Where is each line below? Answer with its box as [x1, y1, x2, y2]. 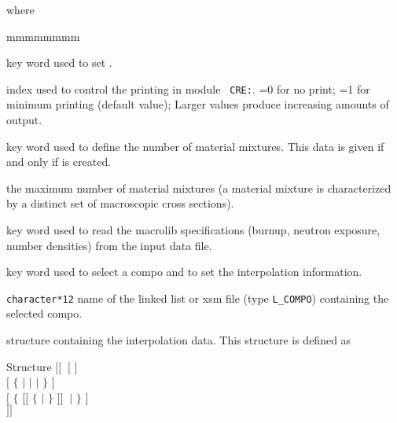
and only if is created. [6, 153, 112, 170]
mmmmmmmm [6, 28, 80, 44]
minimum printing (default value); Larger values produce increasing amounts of [6, 96, 389, 112]
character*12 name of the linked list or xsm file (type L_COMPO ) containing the [6, 289, 389, 306]
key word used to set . [6, 54, 112, 71]
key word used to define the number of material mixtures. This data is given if [6, 138, 384, 154]
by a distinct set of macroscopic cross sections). [6, 195, 234, 211]
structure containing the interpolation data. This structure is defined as [6, 332, 351, 348]
